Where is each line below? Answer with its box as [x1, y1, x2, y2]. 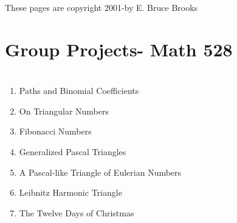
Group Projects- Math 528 [5, 36, 233, 61]
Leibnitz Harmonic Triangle [19, 186, 122, 199]
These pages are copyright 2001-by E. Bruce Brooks [5, 1, 198, 13]
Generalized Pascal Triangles [19, 145, 126, 158]
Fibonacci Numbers [19, 125, 92, 138]
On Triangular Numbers [19, 104, 109, 117]
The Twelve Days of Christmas [19, 206, 134, 219]
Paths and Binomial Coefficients [19, 84, 139, 97]
